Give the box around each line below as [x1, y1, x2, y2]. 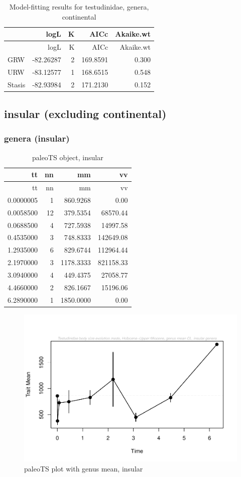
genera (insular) [4, 132, 70, 145]
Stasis [8, 79, 26, 89]
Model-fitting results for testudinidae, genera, [9, 2, 149, 12]
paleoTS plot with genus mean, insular [24, 463, 143, 473]
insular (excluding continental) [4, 106, 167, 122]
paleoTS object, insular [32, 152, 103, 162]
